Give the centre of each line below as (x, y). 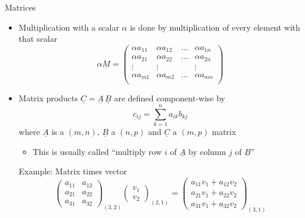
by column (207, 151)
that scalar (38, 39)
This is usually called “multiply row (97, 151)
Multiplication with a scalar (69, 27)
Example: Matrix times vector (73, 171)
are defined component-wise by (170, 98)
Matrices (20, 7)
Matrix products (48, 98)
